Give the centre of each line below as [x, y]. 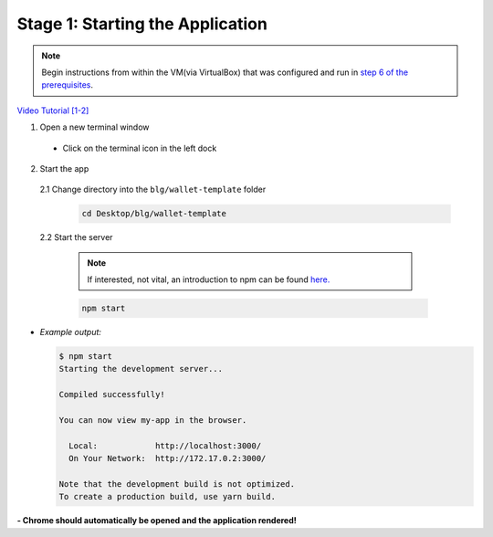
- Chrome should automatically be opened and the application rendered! [157, 521]
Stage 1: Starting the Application [142, 24]
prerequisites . [68, 85]
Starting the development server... [141, 369]
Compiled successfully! [112, 395]
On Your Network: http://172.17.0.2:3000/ [168, 458]
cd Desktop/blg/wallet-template [154, 214]
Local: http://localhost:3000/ [165, 446]
